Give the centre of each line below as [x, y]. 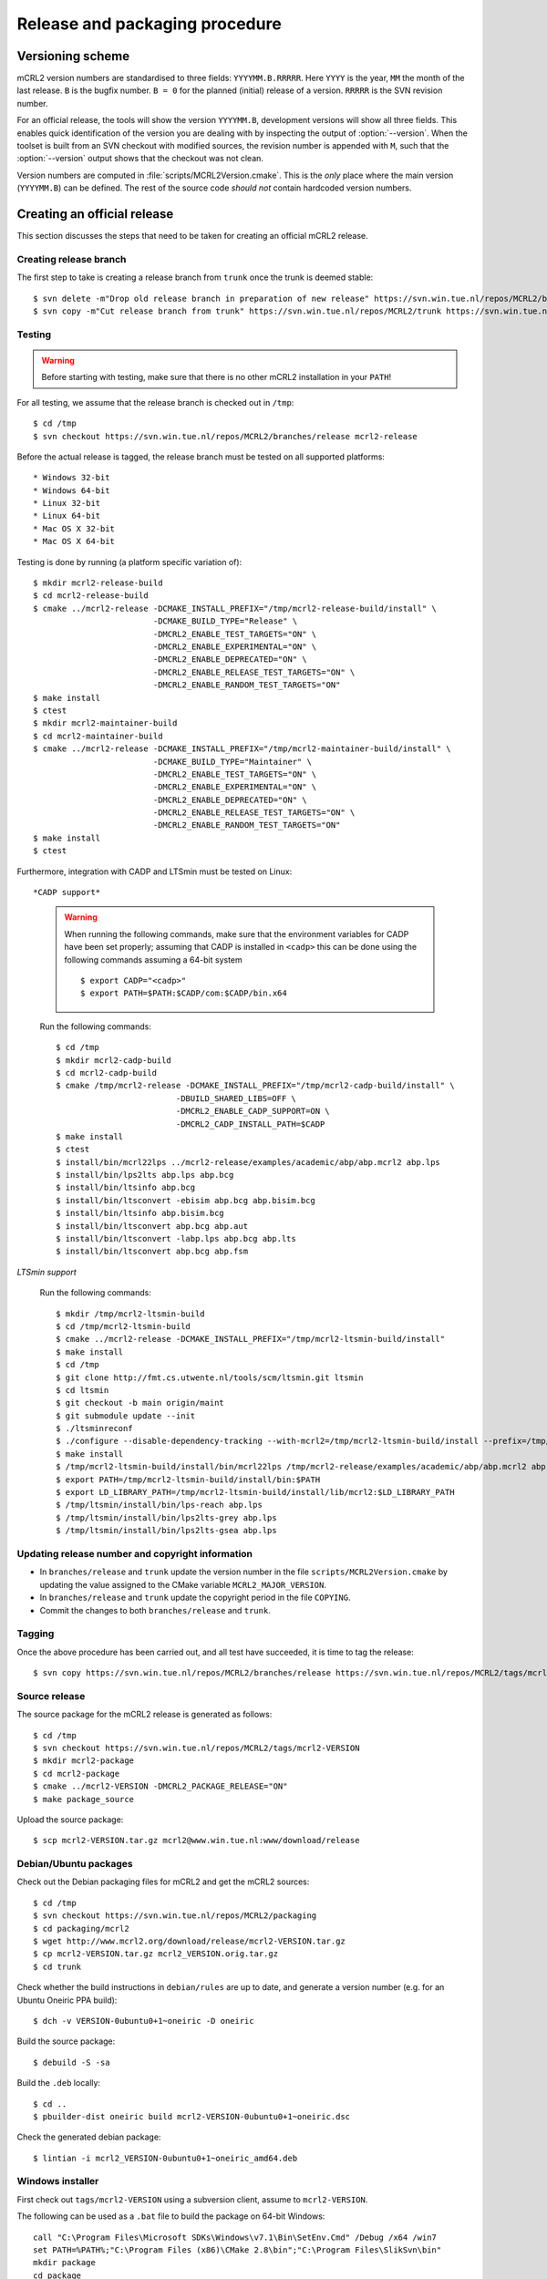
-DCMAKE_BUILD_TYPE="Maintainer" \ [232, 762]
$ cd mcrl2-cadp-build [107, 1072]
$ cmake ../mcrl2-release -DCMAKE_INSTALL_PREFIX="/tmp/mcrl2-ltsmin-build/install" [251, 1339]
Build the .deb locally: [58, 2083]
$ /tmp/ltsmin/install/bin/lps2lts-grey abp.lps [166, 1517]
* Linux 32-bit [67, 503]
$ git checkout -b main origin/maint [140, 1403]
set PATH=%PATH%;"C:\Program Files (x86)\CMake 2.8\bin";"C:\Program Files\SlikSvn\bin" [237, 2250]
